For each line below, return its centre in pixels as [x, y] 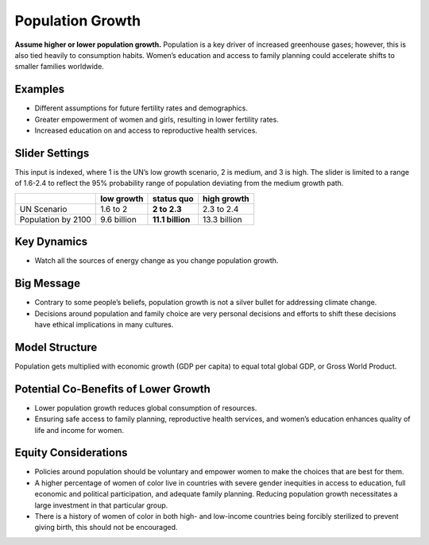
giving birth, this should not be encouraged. [106, 528]
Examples [40, 89]
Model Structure [56, 347]
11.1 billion [171, 219]
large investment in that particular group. [101, 505]
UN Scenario [43, 209]
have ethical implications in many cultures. [104, 324]
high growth [226, 199]
